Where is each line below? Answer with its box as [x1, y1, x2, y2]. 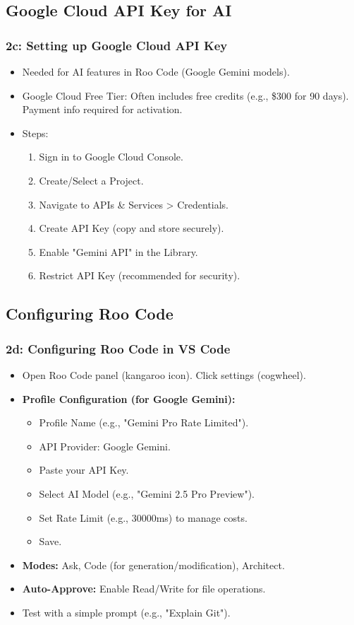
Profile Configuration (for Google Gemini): [22, 391, 236, 406]
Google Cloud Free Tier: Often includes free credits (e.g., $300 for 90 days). [22, 88, 349, 103]
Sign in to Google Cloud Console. [39, 149, 183, 164]
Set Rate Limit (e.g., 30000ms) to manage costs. [39, 510, 248, 525]
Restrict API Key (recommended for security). [39, 268, 240, 283]
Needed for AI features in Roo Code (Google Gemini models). [22, 64, 290, 78]
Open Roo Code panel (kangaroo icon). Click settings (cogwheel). [22, 367, 306, 382]
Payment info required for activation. [22, 102, 183, 117]
